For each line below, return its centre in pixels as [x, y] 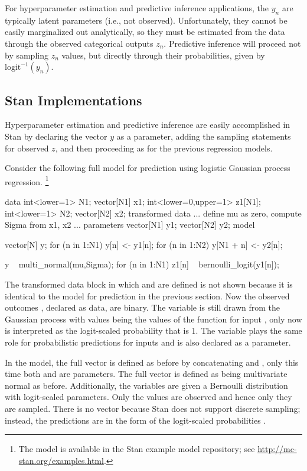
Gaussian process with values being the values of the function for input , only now [153, 319]
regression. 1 [27, 180]
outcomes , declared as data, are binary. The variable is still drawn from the [143, 307]
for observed [27, 148]
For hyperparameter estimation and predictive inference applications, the [137, 8]
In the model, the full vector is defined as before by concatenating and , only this [152, 362]
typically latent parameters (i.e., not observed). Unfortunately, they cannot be [146, 20]
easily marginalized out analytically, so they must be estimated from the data [145, 32]
